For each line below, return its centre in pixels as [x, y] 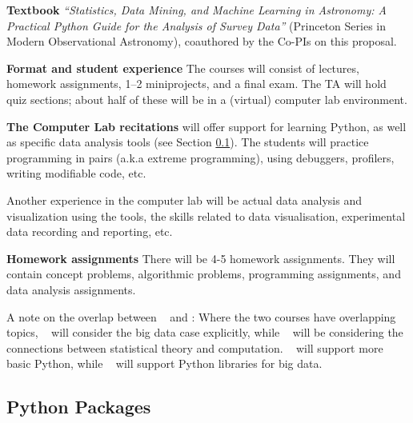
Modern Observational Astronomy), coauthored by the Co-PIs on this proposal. [202, 41]
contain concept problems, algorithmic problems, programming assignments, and [204, 274]
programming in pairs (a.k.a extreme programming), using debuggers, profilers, [200, 157]
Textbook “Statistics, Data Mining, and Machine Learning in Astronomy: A [196, 10]
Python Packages [79, 407]
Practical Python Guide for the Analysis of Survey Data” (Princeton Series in [196, 25]
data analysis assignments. [71, 289]
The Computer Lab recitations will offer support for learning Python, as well [206, 126]
